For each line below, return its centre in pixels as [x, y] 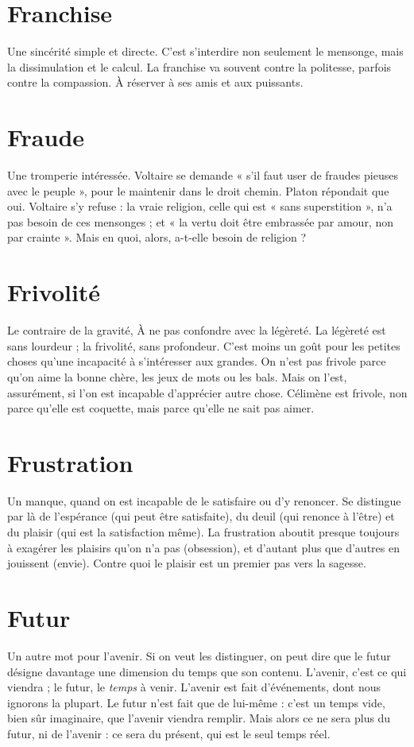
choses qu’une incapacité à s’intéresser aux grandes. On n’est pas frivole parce [197, 361]
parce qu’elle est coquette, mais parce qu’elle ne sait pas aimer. [161, 408]
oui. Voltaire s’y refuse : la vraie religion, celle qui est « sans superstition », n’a [200, 206]
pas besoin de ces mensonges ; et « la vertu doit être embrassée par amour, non [200, 221]
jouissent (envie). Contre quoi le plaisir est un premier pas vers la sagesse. [187, 563]
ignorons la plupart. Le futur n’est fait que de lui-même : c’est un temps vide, [196, 702]
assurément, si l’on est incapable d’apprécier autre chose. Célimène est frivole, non [207, 392]
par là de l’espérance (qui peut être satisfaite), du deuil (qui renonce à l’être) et [201, 516]
